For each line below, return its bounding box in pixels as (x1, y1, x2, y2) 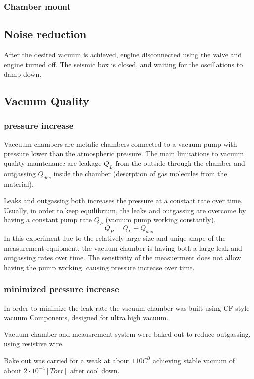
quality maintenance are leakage (4, 158, 102, 168)
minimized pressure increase (4, 283, 119, 295)
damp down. (4, 69, 42, 79)
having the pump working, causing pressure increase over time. (4, 262, 195, 272)
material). (4, 178, 34, 189)
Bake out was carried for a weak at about (4, 355, 130, 365)
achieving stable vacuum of (152, 355, 235, 365)
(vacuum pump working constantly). (105, 215, 216, 225)
